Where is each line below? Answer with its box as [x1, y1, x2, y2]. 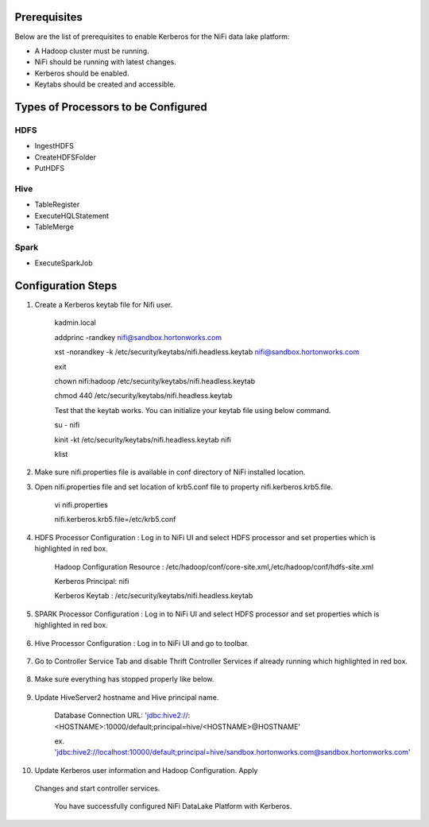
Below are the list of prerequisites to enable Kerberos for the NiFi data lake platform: [14, 32, 290, 41]
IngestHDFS [34, 141, 75, 151]
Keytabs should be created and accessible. [34, 79, 176, 89]
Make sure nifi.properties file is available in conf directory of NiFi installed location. [34, 467, 306, 477]
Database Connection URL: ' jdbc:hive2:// [54, 711, 188, 721]
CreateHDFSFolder [34, 152, 97, 162]
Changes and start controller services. [34, 783, 160, 794]
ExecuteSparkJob [34, 258, 93, 268]
